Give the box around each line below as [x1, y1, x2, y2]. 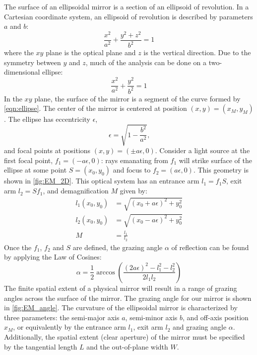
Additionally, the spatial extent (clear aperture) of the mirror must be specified [4, 331, 245, 342]
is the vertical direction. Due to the [143, 47, 251, 58]
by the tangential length [4, 341, 77, 352]
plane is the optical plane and [46, 47, 136, 58]
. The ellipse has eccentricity [4, 114, 90, 124]
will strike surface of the [179, 155, 252, 165]
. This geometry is [193, 165, 249, 175]
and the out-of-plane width [86, 341, 168, 352]
